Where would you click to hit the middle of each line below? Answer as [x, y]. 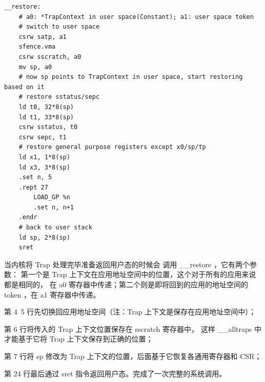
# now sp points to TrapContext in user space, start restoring [131, 77]
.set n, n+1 [54, 207]
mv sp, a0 [35, 67]
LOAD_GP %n [52, 197]
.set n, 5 [35, 177]
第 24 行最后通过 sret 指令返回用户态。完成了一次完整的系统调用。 [115, 373]
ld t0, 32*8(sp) [46, 107]
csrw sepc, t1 [43, 137]
